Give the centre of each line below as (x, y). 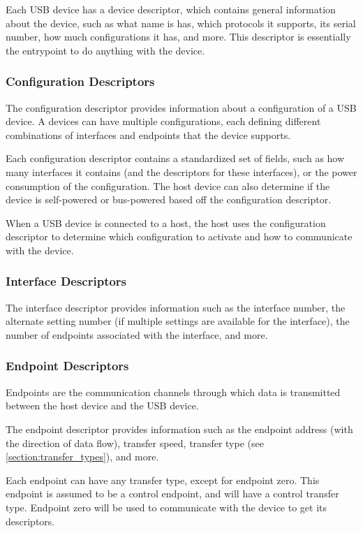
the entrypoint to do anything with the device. (105, 50)
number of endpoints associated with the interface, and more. (137, 334)
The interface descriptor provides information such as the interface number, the (176, 307)
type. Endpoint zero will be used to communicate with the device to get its (166, 507)
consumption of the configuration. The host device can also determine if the (168, 185)
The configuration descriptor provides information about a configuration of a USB (181, 107)
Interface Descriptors (66, 281)
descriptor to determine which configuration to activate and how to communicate (179, 236)
